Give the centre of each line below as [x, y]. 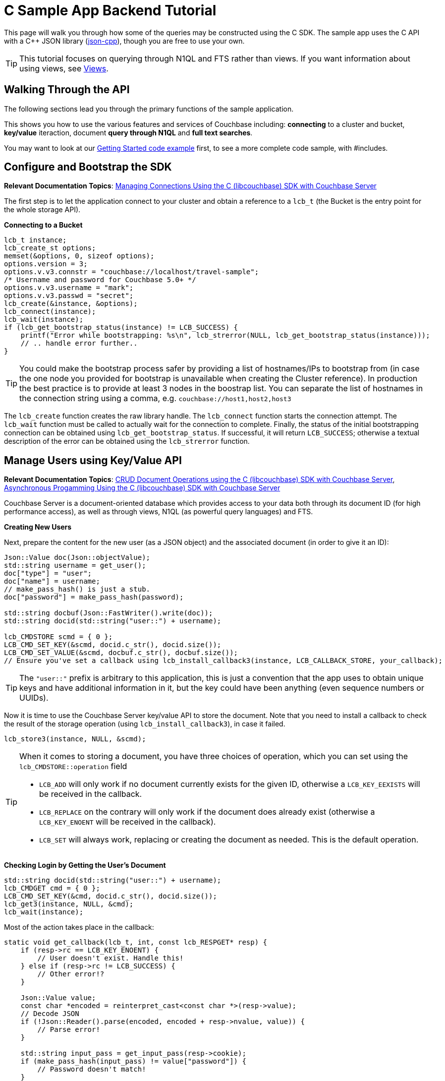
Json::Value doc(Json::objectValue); [77, 558]
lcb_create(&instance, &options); [71, 304]
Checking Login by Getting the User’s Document [85, 865]
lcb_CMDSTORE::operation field [73, 766]
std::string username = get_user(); [75, 566]
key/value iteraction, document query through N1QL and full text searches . [128, 132]
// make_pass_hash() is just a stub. [77, 589]
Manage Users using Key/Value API [93, 460]
